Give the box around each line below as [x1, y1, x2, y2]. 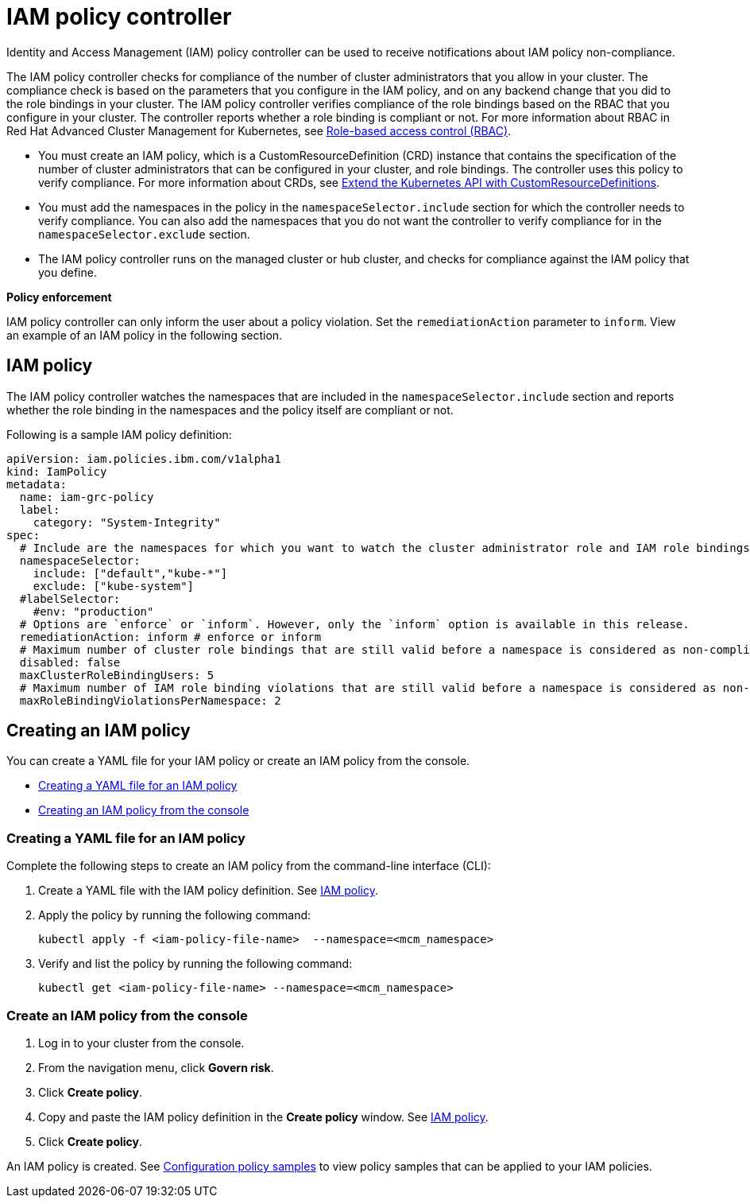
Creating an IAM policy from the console [38, 803, 249, 818]
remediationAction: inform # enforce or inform [19, 630, 322, 643]
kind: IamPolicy [6, 464, 107, 478]
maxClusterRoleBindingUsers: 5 [19, 668, 215, 682]
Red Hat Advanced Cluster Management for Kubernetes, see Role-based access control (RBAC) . [6, 123, 512, 138]
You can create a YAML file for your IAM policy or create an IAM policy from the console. [6, 754, 470, 768]
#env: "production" [33, 604, 154, 618]
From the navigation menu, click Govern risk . [38, 1060, 274, 1074]
